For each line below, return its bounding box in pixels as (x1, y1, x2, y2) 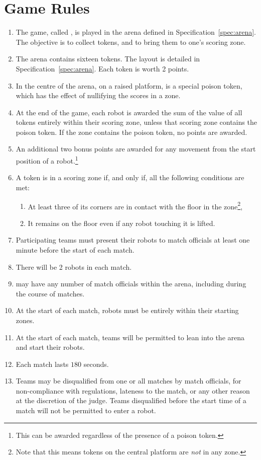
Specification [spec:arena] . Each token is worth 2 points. (16, 63, 189, 73)
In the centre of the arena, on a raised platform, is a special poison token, (16, 80, 242, 91)
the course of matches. (16, 288, 85, 298)
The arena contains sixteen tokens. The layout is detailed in (16, 53, 200, 64)
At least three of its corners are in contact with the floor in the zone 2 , (28, 199, 243, 211)
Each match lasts (16, 358, 69, 369)
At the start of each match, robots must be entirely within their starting (16, 305, 239, 316)
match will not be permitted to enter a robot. (16, 405, 156, 416)
